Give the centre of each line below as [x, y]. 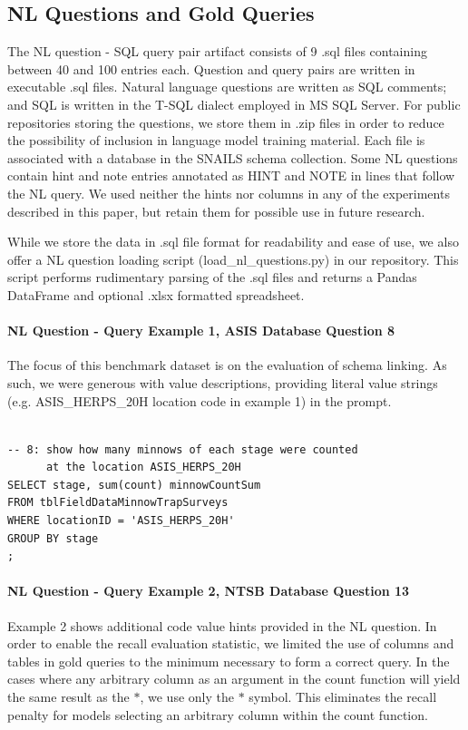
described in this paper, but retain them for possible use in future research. [216, 211]
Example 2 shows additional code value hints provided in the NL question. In [222, 625]
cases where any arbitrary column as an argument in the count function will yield [234, 679]
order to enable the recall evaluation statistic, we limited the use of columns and [231, 643]
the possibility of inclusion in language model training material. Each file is [216, 140]
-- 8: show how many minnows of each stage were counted [183, 449]
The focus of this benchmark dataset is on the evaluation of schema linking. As [227, 365]
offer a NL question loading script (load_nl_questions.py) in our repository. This [233, 259]
